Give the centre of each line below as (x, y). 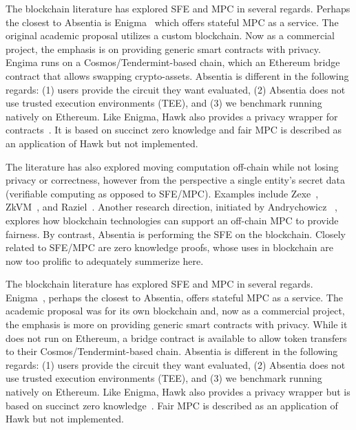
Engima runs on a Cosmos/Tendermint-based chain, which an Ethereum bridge (173, 62)
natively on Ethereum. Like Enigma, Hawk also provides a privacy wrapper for (172, 116)
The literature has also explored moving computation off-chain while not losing (172, 166)
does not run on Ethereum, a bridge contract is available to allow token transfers (176, 337)
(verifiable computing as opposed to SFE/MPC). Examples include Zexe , (162, 193)
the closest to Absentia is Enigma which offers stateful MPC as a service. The (172, 22)
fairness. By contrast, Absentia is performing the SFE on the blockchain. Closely (176, 234)
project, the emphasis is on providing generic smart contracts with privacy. (163, 49)
